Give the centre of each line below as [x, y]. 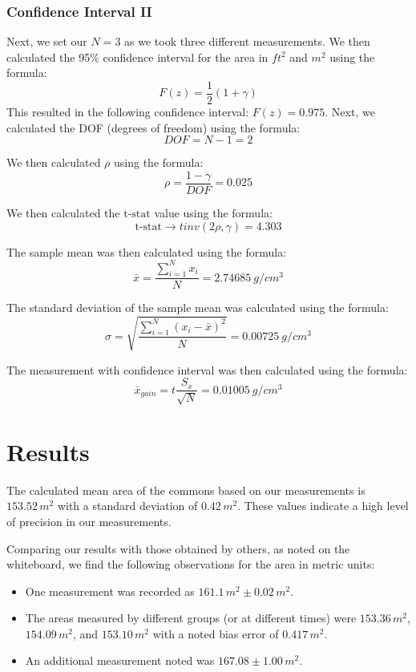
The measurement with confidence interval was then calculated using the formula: [207, 369]
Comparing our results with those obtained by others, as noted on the [178, 548]
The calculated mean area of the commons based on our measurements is [186, 490]
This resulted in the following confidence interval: [128, 112]
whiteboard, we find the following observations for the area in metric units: [191, 564]
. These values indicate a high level [323, 506]
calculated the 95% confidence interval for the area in [137, 57]
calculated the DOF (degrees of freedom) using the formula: [153, 127]
